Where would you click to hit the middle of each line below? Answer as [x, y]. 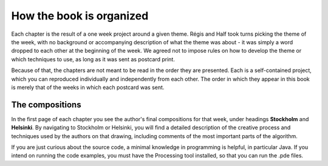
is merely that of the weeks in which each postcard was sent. [88, 87]
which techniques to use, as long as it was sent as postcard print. [93, 59]
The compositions [46, 105]
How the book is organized [80, 16]
